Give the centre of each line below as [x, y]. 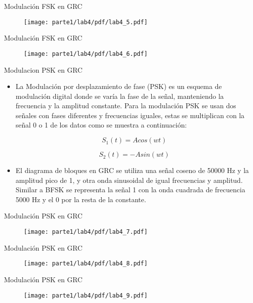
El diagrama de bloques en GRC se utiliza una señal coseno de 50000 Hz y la [132, 170]
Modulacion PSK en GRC [43, 69]
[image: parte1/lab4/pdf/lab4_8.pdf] [86, 264]
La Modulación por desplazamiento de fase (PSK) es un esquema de [119, 86]
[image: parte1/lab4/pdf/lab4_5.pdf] [86, 22]
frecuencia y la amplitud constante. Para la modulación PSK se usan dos [126, 106]
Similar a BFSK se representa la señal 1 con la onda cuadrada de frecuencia [130, 190]
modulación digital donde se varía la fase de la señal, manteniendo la [120, 96]
